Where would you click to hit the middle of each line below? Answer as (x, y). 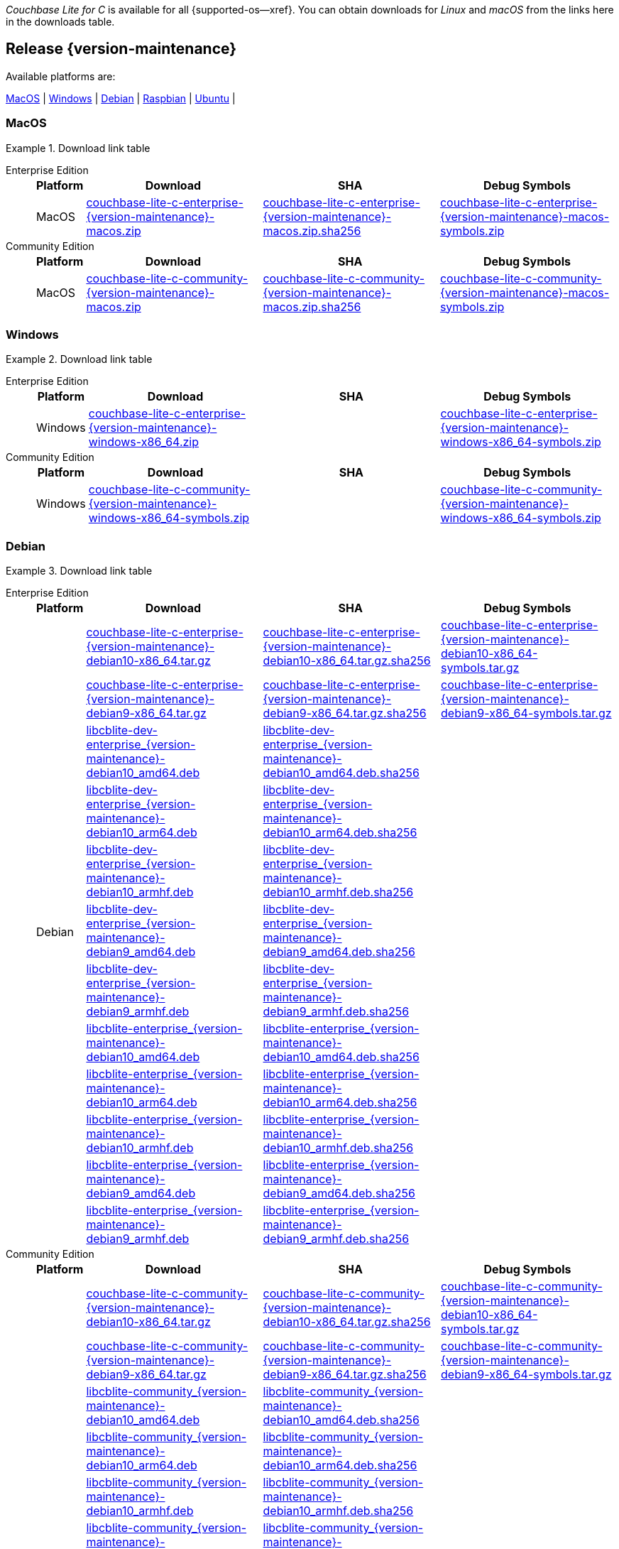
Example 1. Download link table (78, 148)
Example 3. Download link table (79, 571)
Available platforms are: (61, 76)
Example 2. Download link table (79, 359)
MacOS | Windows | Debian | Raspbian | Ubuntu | (121, 98)
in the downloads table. (60, 22)
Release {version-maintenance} (121, 49)
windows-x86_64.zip (144, 442)
